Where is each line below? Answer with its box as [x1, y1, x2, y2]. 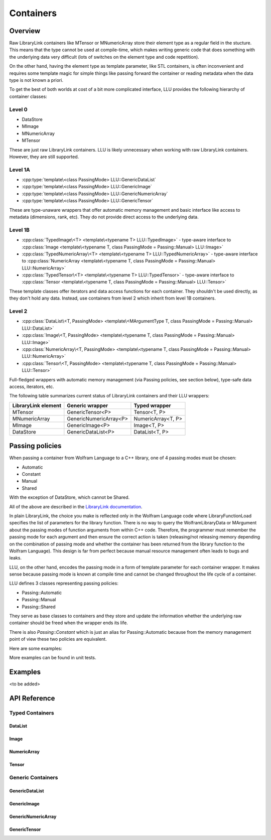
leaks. [9, 555, 22, 561]
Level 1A [9, 166, 30, 173]
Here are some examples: [9, 645, 63, 651]
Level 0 [9, 106, 28, 113]
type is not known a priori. [9, 77, 64, 83]
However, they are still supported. [9, 154, 79, 160]
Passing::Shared [22, 604, 56, 610]
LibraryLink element [12, 402, 61, 409]
